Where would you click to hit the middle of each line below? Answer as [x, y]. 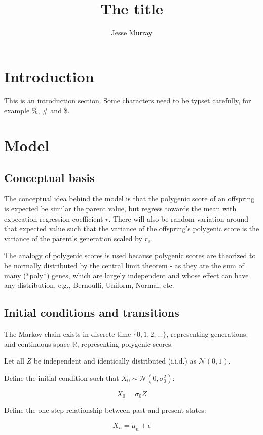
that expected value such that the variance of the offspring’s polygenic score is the [132, 228]
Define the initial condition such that [62, 377]
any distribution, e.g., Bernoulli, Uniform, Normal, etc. [89, 285]
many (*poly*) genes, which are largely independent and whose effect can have [126, 275]
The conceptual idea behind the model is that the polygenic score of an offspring [129, 198]
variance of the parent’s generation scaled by [73, 238]
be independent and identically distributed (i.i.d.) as [115, 361]
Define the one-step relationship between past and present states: [105, 410]
